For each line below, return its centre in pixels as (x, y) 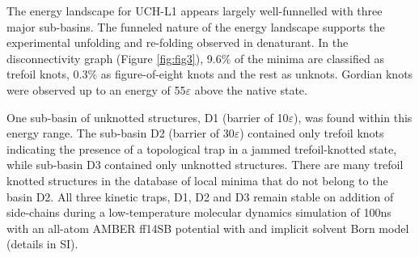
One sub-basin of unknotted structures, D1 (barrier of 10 (148, 117)
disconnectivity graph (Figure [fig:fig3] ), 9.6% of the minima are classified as (195, 58)
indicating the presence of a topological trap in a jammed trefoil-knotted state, (202, 148)
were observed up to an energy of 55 (96, 89)
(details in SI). (42, 244)
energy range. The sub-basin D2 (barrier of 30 (121, 133)
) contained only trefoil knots (312, 133)
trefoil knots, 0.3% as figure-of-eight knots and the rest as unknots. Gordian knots (210, 74)
